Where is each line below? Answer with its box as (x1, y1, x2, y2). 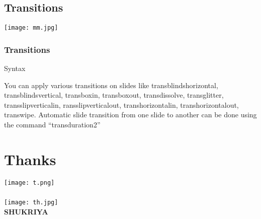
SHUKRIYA (4, 206, 48, 216)
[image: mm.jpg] (4, 24, 58, 32)
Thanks (4, 149, 56, 169)
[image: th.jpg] (4, 199, 58, 206)
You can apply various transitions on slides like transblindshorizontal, (4, 80, 218, 90)
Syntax (4, 63, 26, 74)
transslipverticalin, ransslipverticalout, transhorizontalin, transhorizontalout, (4, 99, 239, 110)
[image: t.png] (4, 179, 55, 186)
